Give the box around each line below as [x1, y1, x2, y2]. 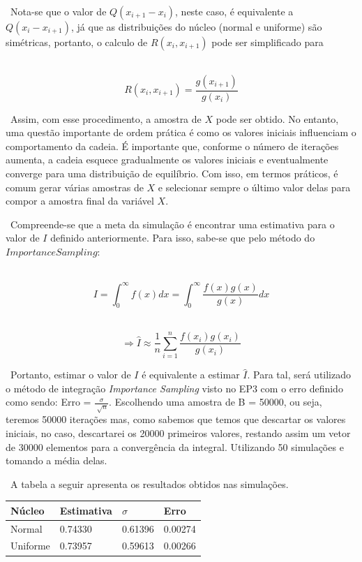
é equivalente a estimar [142, 367, 240, 382]
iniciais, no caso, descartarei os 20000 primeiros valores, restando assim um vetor [6, 425, 351, 440]
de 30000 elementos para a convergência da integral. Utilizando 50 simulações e [6, 439, 344, 454]
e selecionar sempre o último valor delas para [158, 179, 351, 194]
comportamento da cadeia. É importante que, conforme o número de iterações [6, 138, 339, 153]
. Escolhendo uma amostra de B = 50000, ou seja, [109, 394, 322, 409]
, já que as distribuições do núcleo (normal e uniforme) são [71, 20, 322, 34]
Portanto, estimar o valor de [10, 367, 131, 382]
